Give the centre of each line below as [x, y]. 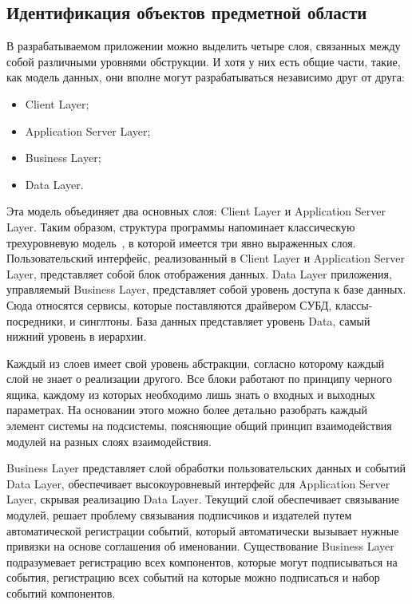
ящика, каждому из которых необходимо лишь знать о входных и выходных [191, 394]
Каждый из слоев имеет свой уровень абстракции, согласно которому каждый [196, 363]
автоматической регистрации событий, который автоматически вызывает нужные [203, 530]
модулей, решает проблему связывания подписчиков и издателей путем [179, 515]
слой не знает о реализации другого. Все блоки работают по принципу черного [199, 379]
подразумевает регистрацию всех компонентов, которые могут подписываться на [202, 561]
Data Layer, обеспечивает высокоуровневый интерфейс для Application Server [198, 483]
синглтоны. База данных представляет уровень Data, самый [225, 320]
